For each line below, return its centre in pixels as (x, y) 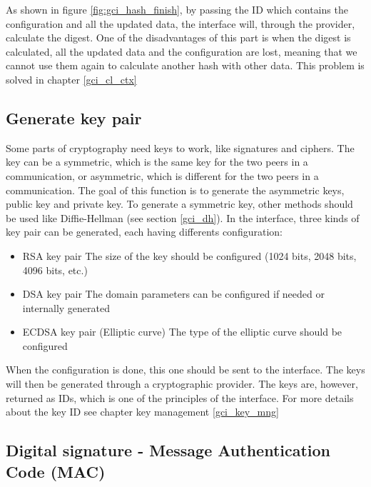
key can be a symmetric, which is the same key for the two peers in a (157, 162)
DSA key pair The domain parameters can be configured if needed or (173, 294)
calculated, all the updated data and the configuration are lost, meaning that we (182, 51)
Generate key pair (74, 117)
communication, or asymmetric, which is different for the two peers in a (162, 175)
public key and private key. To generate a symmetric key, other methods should (179, 204)
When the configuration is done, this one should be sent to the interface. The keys (185, 370)
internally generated (66, 307)
